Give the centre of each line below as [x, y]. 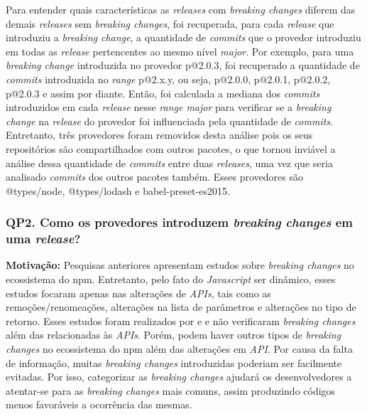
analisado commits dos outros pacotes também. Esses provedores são [154, 177]
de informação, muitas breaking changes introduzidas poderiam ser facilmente [174, 362]
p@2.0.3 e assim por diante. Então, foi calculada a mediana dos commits [163, 93]
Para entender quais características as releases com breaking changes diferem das [181, 9]
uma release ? [43, 239]
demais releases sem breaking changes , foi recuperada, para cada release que [170, 23]
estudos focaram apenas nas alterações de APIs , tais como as [138, 293]
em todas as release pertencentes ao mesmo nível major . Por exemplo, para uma [180, 51]
